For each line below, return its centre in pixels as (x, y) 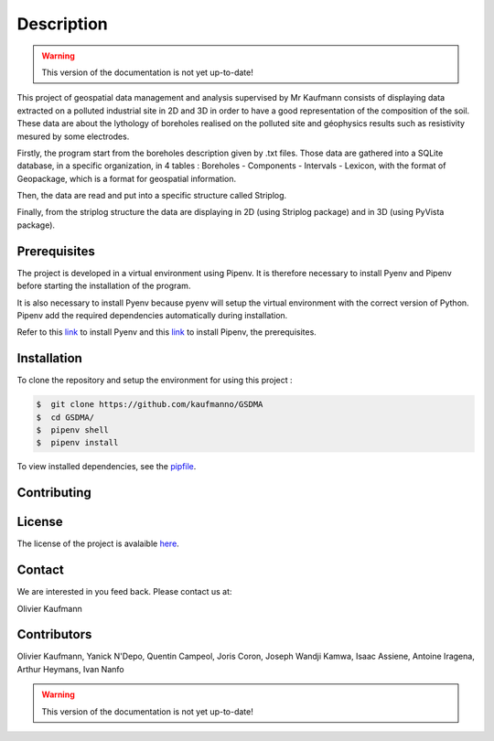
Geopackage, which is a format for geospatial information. (127, 178)
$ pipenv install (77, 443)
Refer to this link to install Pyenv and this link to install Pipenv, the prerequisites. (167, 332)
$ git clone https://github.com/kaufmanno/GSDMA (150, 404)
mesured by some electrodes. (73, 136)
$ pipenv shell (73, 430)
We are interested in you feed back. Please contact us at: (124, 592)
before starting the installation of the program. (104, 286)
